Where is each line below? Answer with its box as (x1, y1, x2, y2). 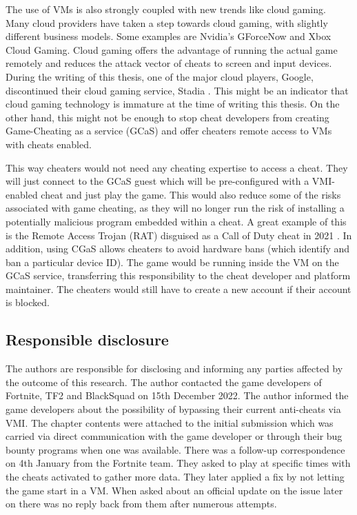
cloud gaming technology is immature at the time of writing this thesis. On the (6, 97, 340, 111)
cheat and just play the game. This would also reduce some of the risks (41, 187, 341, 201)
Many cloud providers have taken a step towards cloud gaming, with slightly (6, 15, 328, 30)
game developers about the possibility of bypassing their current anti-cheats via (6, 402, 341, 416)
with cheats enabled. (6, 137, 92, 151)
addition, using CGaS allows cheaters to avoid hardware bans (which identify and (6, 241, 350, 256)
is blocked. (6, 295, 50, 310)
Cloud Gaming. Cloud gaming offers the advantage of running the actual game (6, 42, 338, 57)
